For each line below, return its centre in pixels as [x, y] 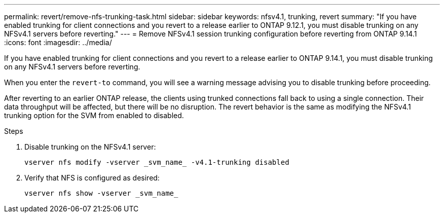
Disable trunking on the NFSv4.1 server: [90, 147]
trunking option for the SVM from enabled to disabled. [94, 115]
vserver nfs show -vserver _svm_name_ [101, 193]
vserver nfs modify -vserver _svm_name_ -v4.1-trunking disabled [157, 162]
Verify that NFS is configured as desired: [92, 178]
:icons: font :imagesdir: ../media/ [58, 42]
